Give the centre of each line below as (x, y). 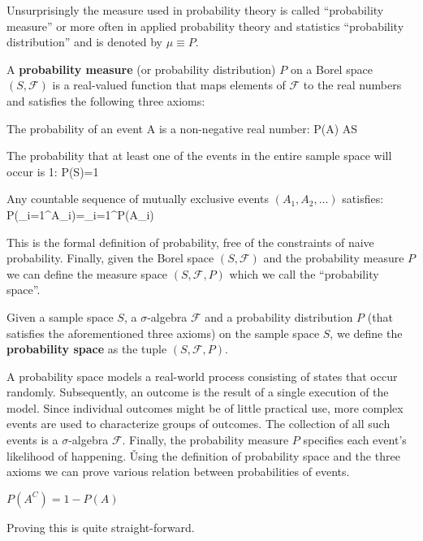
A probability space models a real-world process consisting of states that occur (202, 376)
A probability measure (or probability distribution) (141, 69)
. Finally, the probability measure (205, 440)
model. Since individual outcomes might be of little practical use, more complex (205, 407)
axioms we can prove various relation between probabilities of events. (178, 472)
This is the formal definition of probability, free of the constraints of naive (190, 242)
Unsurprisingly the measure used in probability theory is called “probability (195, 10)
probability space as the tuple (87, 349)
